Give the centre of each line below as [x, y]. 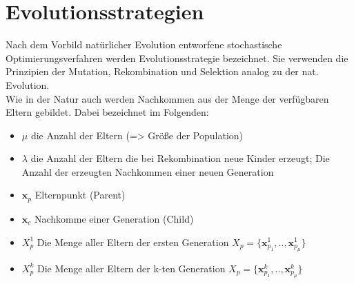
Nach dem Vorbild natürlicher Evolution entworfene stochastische [144, 44]
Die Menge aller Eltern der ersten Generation [133, 242]
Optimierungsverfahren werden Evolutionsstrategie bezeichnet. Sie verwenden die [177, 58]
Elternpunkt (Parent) [80, 195]
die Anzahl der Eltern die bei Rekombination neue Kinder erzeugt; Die [180, 158]
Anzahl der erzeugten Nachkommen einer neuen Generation [148, 171]
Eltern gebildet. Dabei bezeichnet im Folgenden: [107, 112]
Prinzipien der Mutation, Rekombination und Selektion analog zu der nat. [162, 71]
